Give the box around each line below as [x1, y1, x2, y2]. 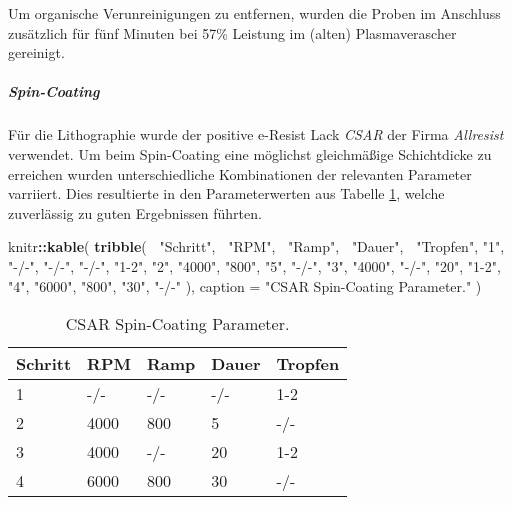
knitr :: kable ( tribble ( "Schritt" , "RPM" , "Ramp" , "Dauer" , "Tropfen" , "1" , [8, 236, 505, 257]
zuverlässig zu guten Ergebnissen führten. [8, 202, 262, 223]
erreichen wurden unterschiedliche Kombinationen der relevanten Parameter [8, 163, 472, 184]
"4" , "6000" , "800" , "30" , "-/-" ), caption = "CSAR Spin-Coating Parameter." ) [8, 275, 482, 296]
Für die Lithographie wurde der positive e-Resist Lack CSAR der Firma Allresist [8, 124, 504, 145]
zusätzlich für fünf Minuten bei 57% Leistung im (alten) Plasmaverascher [8, 22, 457, 43]
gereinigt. [8, 42, 65, 63]
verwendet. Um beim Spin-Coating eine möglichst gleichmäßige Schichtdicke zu [8, 143, 492, 164]
